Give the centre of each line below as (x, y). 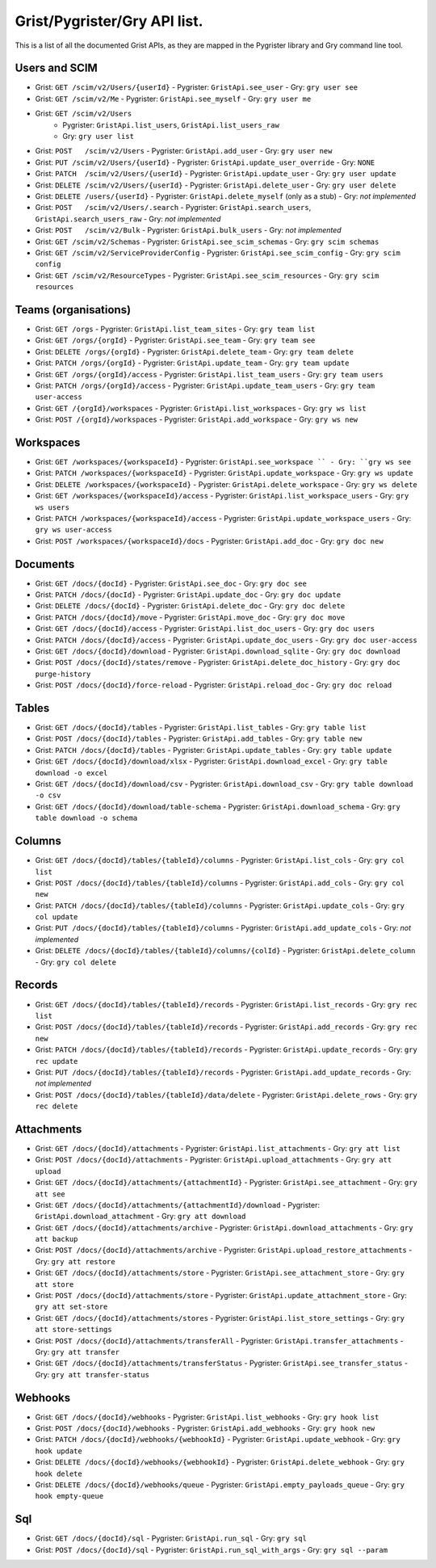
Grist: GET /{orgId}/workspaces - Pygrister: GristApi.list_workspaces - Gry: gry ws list (201, 408)
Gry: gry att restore (75, 1261)
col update (57, 917)
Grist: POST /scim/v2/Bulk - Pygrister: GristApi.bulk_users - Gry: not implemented (189, 230)
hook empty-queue (69, 1496)
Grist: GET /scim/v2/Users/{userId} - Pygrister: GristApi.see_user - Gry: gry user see (197, 87)
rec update (57, 1061)
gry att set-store (71, 1307)
